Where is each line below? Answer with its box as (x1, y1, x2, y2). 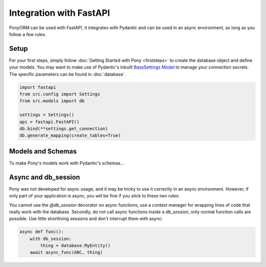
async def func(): (19, 229, 64, 234)
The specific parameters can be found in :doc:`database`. (9, 71, 126, 77)
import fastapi (19, 84, 56, 90)
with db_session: (30, 236, 72, 241)
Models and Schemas (9, 147, 77, 155)
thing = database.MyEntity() (40, 243, 111, 249)
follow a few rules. (9, 31, 46, 37)
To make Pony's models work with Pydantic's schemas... (9, 160, 125, 166)
